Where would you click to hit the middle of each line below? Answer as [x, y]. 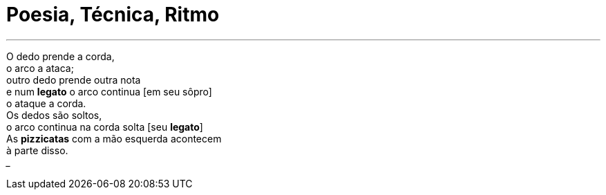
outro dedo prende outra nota [74, 80]
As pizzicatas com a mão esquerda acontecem [114, 138]
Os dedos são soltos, [54, 115]
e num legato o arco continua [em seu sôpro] [109, 91]
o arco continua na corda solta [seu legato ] [105, 127]
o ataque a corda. [46, 103]
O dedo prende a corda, [60, 56]
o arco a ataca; [40, 68]
